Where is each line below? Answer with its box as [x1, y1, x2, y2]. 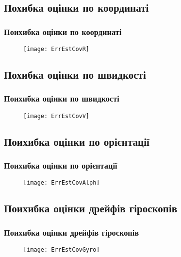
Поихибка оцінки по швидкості [4, 92, 119, 104]
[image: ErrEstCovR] [23, 46, 90, 52]
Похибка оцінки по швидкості [4, 67, 146, 82]
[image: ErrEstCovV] [23, 112, 90, 120]
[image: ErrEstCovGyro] [23, 246, 100, 253]
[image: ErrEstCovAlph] [23, 179, 100, 187]
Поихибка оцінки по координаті [4, 25, 122, 37]
